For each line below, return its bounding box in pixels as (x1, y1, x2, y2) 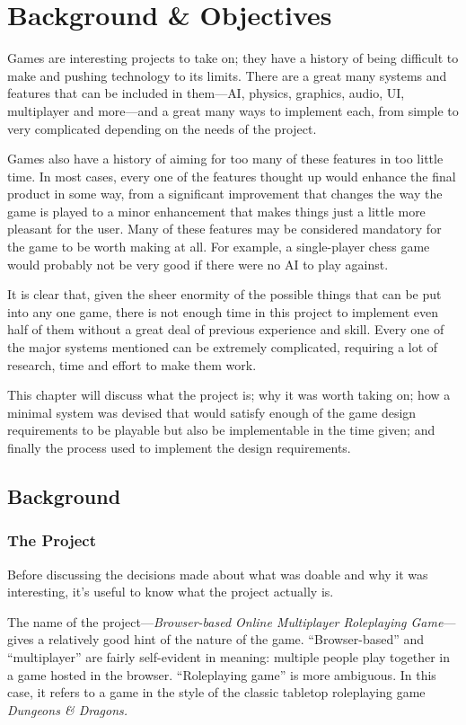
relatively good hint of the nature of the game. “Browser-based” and (48, 630, 425, 649)
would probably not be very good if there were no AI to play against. (7, 254, 389, 273)
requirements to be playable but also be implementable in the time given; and (7, 420, 435, 439)
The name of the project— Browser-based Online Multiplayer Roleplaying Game (7, 612, 444, 631)
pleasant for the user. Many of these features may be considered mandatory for (7, 219, 442, 238)
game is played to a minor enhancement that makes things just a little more (7, 201, 426, 220)
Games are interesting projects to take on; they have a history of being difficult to (7, 49, 459, 67)
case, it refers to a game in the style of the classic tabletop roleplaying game (7, 683, 426, 702)
